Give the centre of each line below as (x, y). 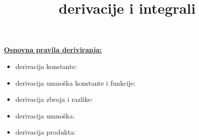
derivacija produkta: (45, 132)
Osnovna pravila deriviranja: (53, 50)
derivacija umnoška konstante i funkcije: (76, 82)
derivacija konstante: (46, 66)
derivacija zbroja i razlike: (54, 99)
